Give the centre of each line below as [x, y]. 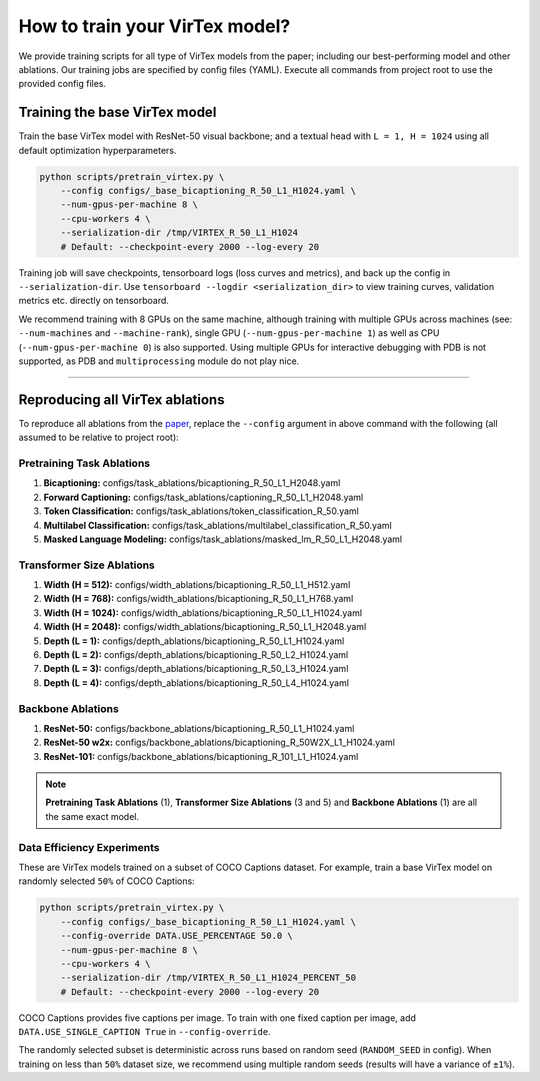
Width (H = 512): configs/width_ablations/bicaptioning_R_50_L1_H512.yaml [197, 585]
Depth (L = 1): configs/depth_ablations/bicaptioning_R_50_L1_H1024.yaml [194, 641]
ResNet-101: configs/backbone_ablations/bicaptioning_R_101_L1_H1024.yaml [201, 756]
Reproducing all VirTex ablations [121, 399]
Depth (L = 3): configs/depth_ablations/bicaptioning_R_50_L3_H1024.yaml [196, 669]
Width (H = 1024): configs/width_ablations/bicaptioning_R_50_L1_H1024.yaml [203, 612]
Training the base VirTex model [117, 112]
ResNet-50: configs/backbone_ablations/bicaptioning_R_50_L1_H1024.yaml [199, 728]
